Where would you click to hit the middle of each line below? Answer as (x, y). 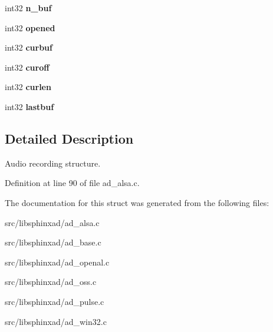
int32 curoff (27, 67)
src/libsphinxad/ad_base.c (53, 242)
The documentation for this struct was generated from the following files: (137, 202)
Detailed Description (69, 138)
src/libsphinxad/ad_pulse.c (55, 301)
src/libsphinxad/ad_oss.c (51, 282)
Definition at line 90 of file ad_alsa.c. (72, 183)
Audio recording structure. (53, 163)
